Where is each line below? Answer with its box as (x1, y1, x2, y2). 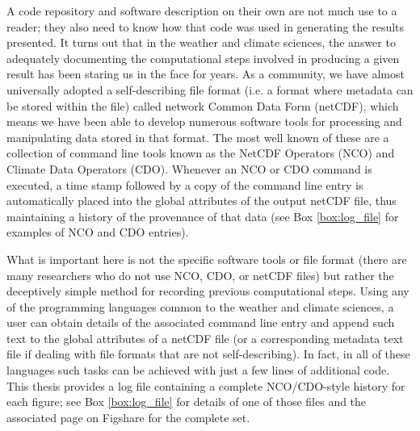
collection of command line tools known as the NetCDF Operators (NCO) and (6, 144, 395, 161)
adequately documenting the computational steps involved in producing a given (6, 49, 400, 66)
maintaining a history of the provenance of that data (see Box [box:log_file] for (6, 207, 399, 224)
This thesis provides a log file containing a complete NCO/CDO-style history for (6, 377, 405, 394)
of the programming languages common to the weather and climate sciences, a (6, 298, 394, 315)
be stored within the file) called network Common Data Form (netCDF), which (6, 97, 399, 114)
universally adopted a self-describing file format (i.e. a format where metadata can (6, 81, 414, 98)
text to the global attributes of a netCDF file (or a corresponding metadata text (6, 329, 404, 346)
